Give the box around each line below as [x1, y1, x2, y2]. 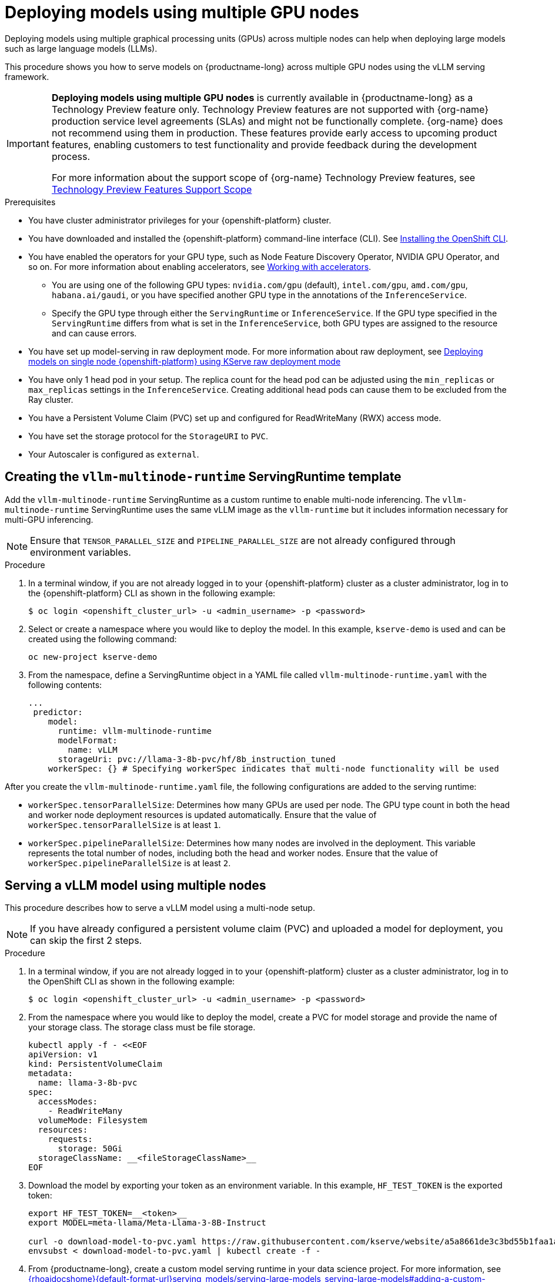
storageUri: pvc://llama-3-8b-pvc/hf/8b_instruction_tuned [58, 754, 336, 764]
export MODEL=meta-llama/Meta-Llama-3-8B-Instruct [28, 1218, 266, 1228]
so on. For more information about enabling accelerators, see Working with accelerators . [28, 261, 372, 272]
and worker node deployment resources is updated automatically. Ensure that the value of [28, 809, 377, 820]
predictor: [33, 707, 83, 717]
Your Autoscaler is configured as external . [28, 449, 199, 459]
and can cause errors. [52, 328, 137, 338]
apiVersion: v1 [28, 1050, 98, 1060]
